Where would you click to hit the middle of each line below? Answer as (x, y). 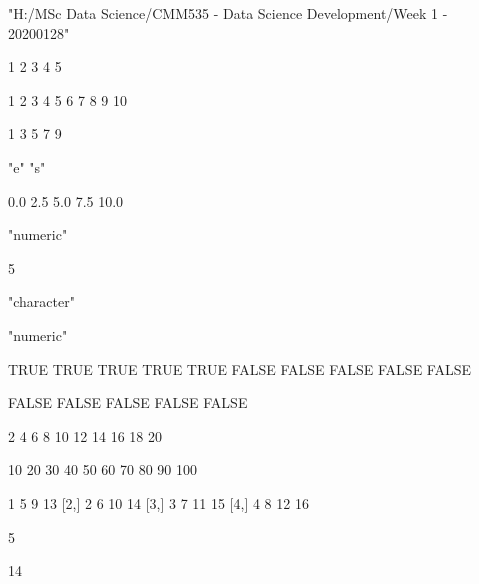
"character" (41, 301)
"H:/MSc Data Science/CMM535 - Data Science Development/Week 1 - (228, 13)
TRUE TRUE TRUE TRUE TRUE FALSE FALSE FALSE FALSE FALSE (240, 368)
